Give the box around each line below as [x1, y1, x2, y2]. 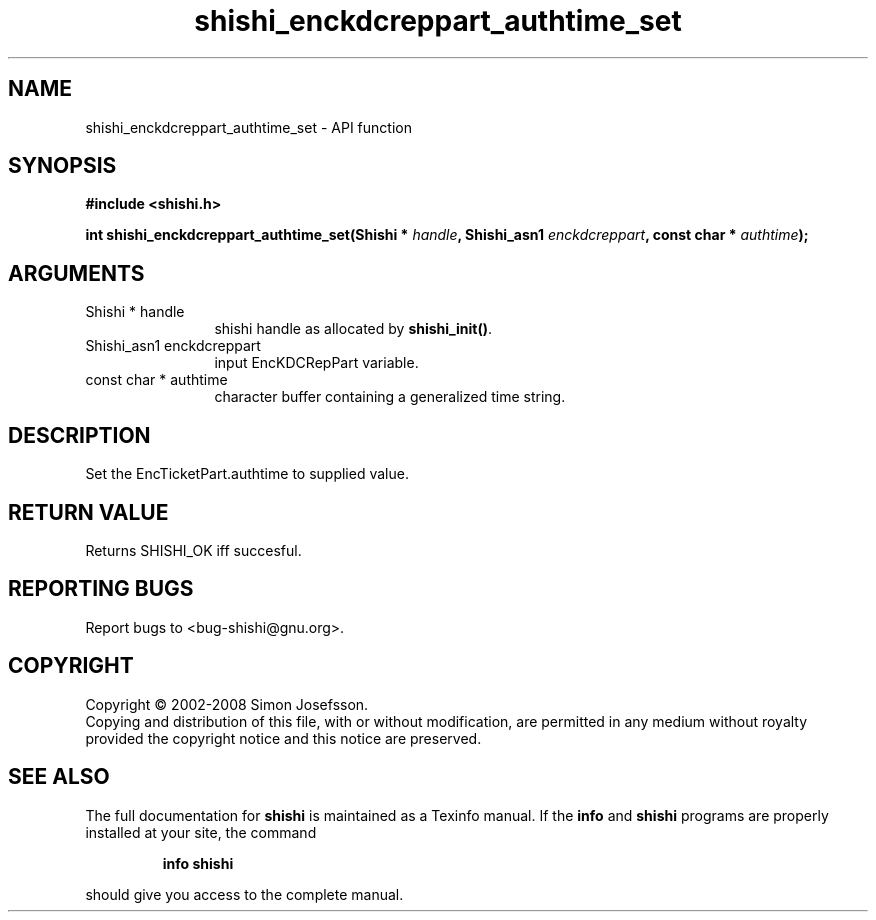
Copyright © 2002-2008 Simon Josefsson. [85, 695, 369, 713]
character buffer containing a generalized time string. [214, 388, 566, 406]
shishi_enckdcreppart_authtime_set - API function [85, 118, 412, 136]
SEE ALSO [8, 764, 110, 790]
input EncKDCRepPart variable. [214, 354, 419, 372]
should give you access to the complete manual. [85, 885, 404, 903]
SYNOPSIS [8, 153, 117, 179]
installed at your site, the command [85, 823, 317, 841]
